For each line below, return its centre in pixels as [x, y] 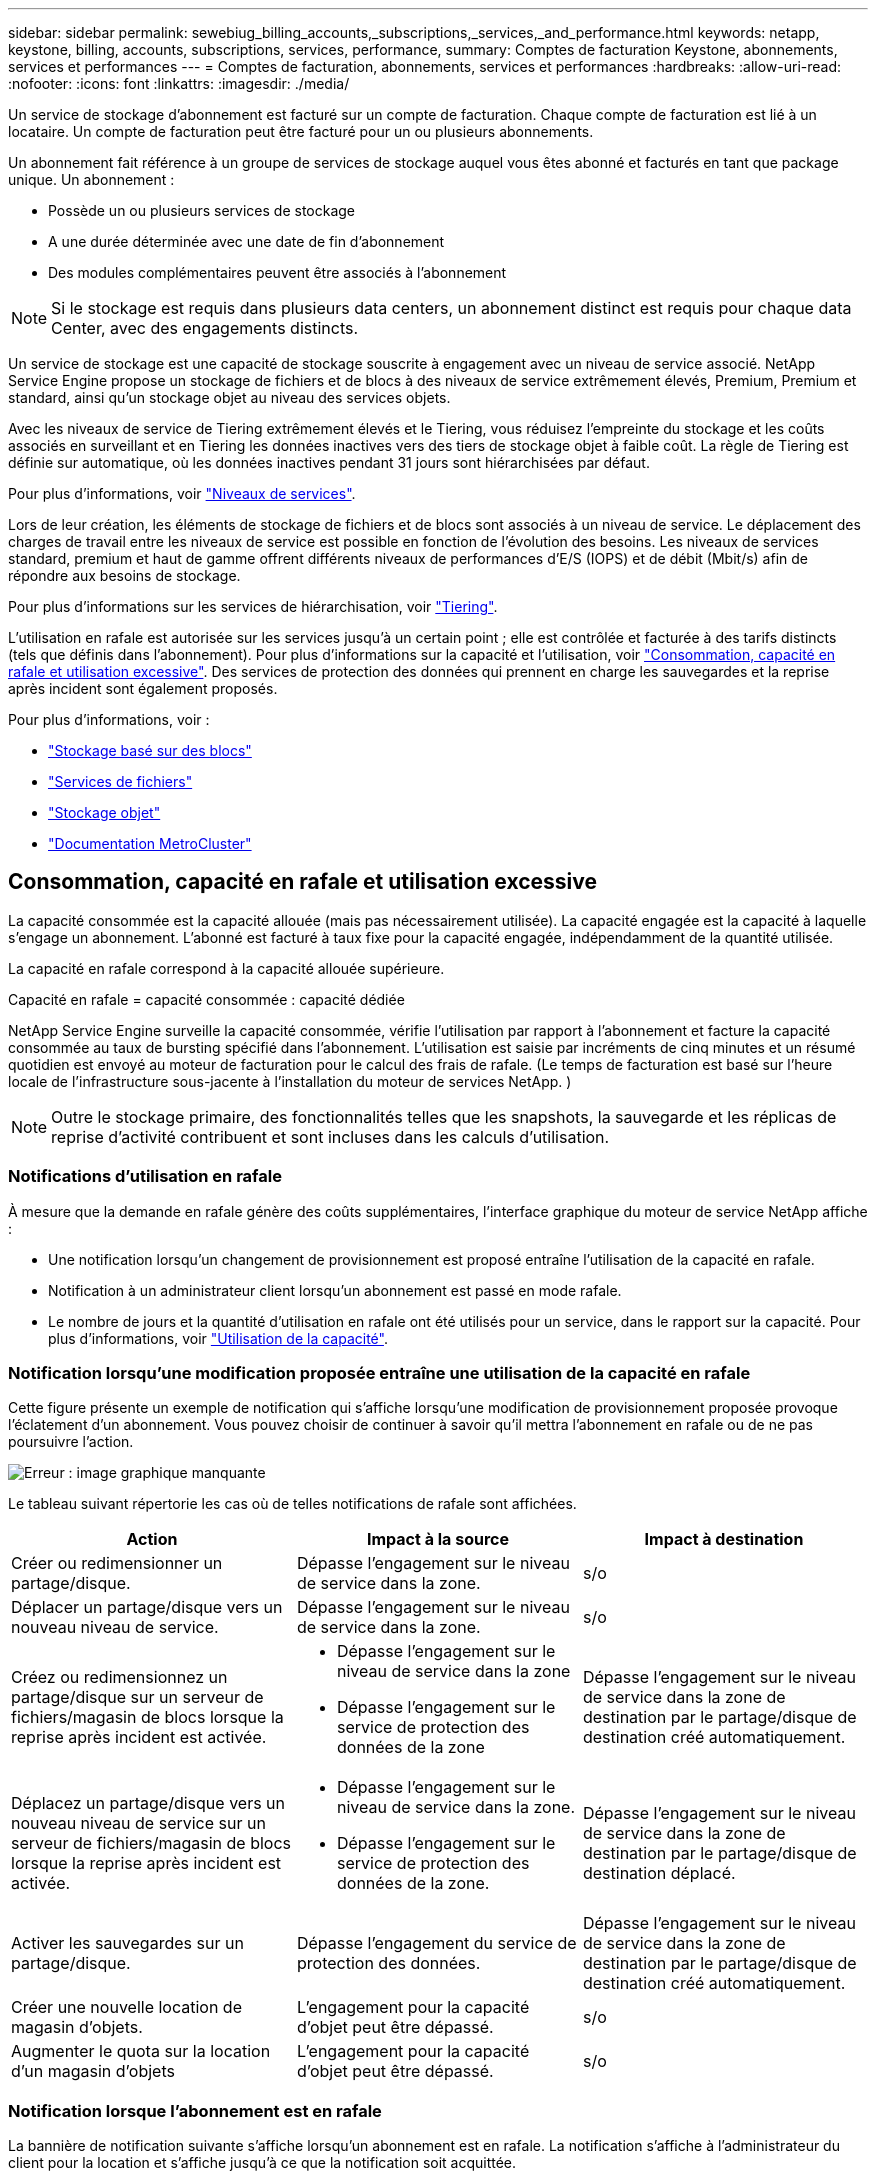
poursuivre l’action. [71, 1442]
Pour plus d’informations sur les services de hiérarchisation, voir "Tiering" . [253, 606]
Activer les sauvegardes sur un [127, 1943]
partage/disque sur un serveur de [137, 1697]
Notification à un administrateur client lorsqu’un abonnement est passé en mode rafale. [335, 1290]
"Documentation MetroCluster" [150, 843]
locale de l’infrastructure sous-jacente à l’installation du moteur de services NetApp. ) [290, 1081]
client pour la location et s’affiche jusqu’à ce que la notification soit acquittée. [262, 2163]
